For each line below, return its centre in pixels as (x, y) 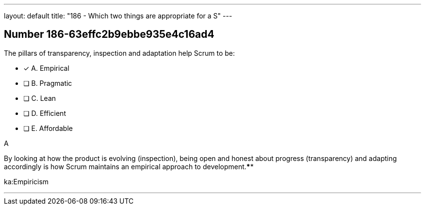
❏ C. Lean (40, 98)
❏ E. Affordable (48, 128)
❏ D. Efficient (45, 113)
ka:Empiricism (26, 181)
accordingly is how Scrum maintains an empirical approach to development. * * (129, 166)
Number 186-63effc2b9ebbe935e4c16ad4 (109, 34)
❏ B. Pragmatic (48, 83)
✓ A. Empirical (46, 68)
